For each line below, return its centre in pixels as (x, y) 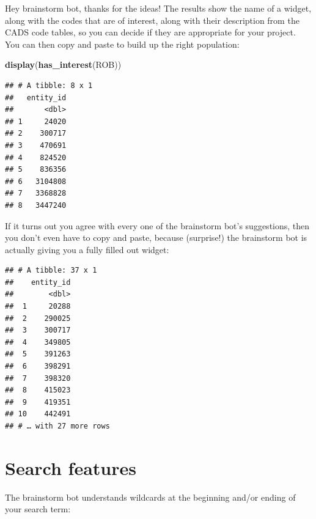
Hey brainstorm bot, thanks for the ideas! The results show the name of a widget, (158, 8)
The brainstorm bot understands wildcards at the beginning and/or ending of (150, 497)
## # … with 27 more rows (57, 426)
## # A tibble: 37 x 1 (51, 271)
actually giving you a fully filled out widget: (87, 249)
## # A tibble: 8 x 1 (49, 85)
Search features (71, 467)
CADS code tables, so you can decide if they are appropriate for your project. (150, 32)
